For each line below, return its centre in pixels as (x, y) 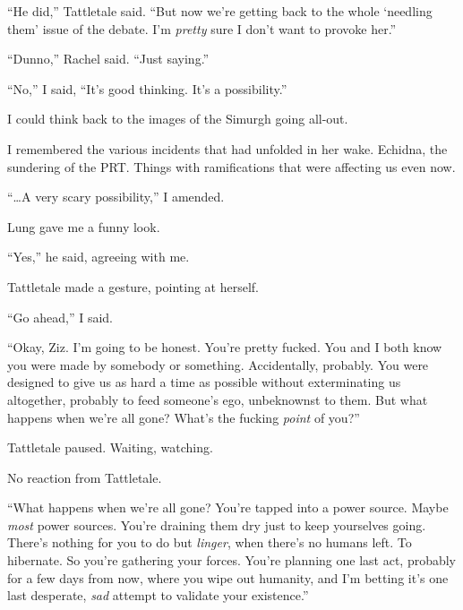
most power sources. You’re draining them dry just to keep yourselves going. (217, 524)
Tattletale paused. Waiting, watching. (110, 447)
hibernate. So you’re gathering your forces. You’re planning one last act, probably (232, 560)
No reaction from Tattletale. (85, 477)
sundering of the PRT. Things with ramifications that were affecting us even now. (231, 166)
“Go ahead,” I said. (60, 317)
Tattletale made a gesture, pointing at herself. (133, 286)
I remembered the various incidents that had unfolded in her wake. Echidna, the (227, 148)
